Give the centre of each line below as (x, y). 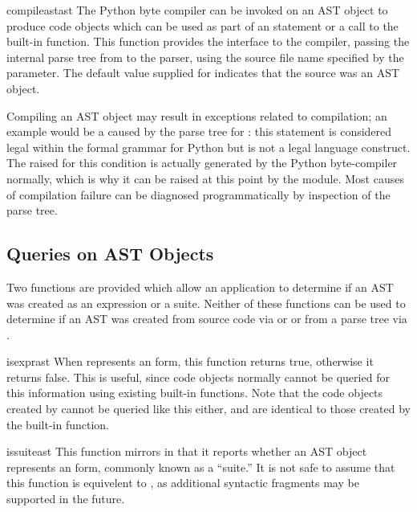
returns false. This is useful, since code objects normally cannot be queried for (198, 377)
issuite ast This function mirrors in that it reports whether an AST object (187, 451)
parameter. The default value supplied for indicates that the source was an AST (203, 73)
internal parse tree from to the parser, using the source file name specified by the (205, 57)
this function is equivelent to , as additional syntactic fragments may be (183, 483)
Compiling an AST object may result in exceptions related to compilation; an (197, 115)
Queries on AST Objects (110, 254)
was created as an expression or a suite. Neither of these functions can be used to (206, 303)
